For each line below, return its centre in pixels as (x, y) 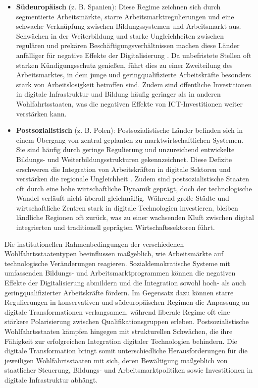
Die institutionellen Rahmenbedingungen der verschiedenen (94, 244)
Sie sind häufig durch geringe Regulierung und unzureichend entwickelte (125, 149)
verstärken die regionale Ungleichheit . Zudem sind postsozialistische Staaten (133, 179)
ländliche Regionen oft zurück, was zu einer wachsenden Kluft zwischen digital (135, 217)
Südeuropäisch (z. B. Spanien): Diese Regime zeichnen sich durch (118, 6)
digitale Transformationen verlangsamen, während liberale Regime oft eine (117, 311)
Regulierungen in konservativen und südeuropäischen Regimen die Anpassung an (127, 302)
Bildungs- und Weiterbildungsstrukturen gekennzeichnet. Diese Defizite (124, 159)
